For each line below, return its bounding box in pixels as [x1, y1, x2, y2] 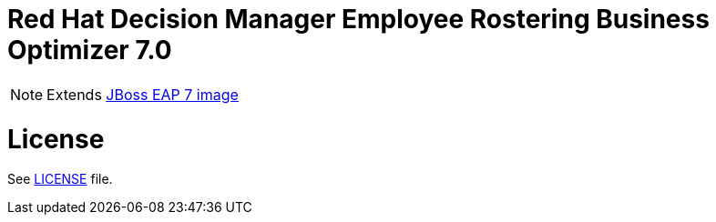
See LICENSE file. [7, 171, 113, 187]
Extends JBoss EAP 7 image [46, 85, 239, 104]
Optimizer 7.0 [7, 35, 172, 66]
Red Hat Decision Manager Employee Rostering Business [7, 4, 710, 35]
